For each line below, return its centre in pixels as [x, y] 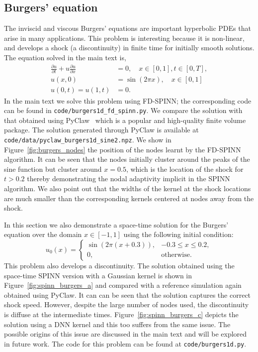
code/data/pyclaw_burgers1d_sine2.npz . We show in [88, 139]
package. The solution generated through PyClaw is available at [101, 130]
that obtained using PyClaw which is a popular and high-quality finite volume [125, 120]
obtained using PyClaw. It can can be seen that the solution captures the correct [128, 294]
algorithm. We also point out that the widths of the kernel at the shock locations [128, 188]
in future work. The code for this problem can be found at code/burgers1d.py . [125, 343]
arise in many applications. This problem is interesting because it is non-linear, [124, 38]
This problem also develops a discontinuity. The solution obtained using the [119, 265]
